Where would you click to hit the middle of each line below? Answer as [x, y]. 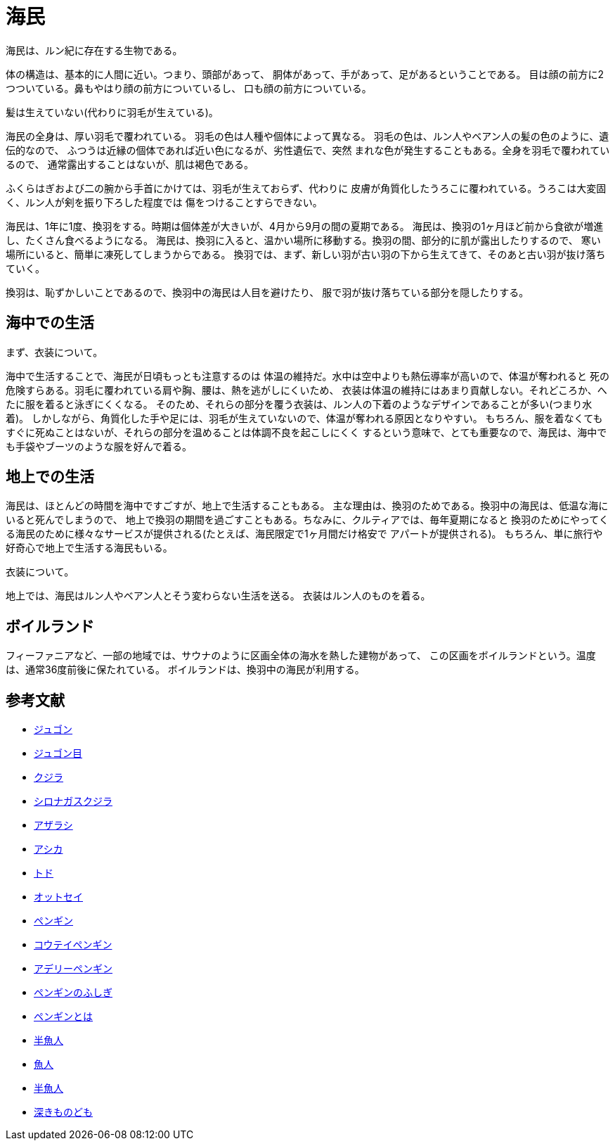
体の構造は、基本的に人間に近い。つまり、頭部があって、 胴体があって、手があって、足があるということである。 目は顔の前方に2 [305, 74]
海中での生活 [50, 323]
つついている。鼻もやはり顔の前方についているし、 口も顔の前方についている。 [189, 88]
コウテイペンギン [73, 945]
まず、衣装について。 [54, 352]
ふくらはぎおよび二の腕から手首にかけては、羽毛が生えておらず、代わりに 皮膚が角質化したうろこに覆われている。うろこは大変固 [306, 188]
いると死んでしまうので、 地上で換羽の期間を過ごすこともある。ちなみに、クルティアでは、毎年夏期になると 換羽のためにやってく [307, 520]
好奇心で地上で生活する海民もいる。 [89, 548]
